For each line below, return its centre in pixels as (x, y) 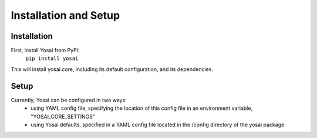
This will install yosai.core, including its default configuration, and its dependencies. (112, 69)
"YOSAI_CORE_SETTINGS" (63, 116)
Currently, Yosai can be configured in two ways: (69, 100)
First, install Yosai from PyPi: (45, 51)
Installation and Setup (65, 15)
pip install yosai (52, 58)
